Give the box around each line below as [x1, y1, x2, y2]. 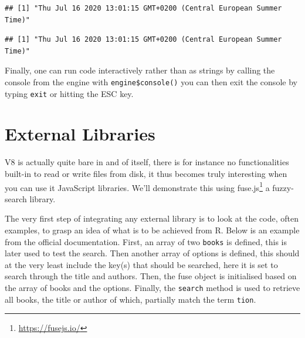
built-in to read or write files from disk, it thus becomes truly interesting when [5, 168, 287, 179]
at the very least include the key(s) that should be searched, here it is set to [5, 258, 278, 270]
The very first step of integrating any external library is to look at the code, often [5, 212, 299, 225]
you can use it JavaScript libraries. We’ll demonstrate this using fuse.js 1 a [5, 179, 270, 193]
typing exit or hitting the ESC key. [5, 87, 134, 99]
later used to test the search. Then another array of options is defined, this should [5, 247, 300, 259]
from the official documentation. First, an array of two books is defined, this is [5, 235, 287, 247]
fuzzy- [272, 181, 294, 193]
